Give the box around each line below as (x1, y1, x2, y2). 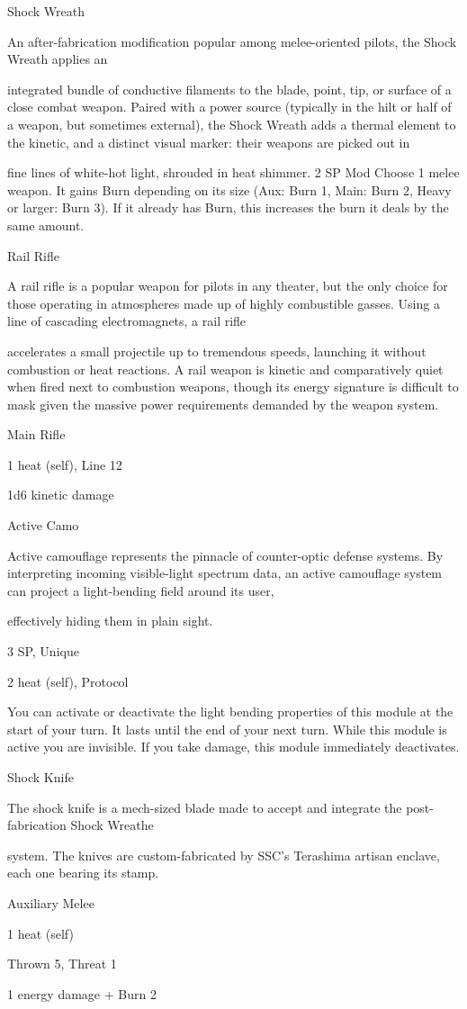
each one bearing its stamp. (7, 863, 159, 882)
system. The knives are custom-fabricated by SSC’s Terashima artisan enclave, (7, 845, 440, 864)
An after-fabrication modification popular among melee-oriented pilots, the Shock (7, 32, 457, 50)
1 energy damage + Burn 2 (7, 984, 157, 1003)
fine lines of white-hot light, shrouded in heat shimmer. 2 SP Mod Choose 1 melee (7, 163, 460, 182)
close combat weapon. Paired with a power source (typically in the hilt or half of (7, 97, 452, 116)
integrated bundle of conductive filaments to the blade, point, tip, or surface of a (7, 79, 452, 98)
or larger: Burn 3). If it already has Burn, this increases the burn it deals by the (7, 198, 449, 217)
